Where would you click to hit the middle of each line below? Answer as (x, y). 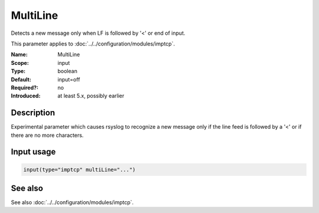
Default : (21, 79)
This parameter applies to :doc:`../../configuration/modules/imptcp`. (93, 44)
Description (33, 113)
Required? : (25, 87)
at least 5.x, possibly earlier (91, 96)
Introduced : (26, 96)
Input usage (33, 152)
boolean (68, 71)
